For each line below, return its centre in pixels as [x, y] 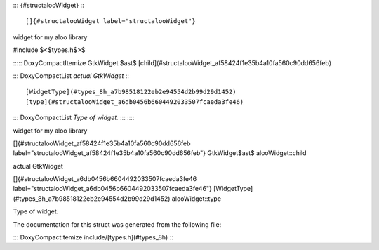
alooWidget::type [196, 198]
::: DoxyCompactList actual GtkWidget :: [71, 75]
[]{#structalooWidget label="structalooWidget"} [111, 21]
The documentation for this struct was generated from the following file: [117, 224]
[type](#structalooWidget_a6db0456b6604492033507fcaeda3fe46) [135, 101]
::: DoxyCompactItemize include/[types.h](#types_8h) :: [93, 237]
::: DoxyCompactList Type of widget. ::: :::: [74, 118]
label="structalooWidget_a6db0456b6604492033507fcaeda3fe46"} [112, 189]
